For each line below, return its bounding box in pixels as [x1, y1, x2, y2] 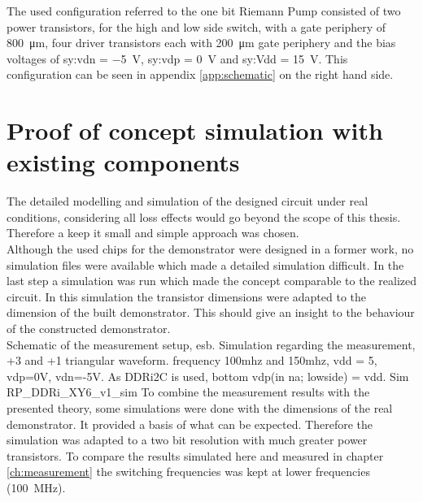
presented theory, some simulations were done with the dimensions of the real [7, 400, 393, 416]
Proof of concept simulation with [7, 114, 383, 147]
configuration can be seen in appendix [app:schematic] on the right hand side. [7, 66, 394, 83]
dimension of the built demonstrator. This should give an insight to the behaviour [7, 304, 415, 321]
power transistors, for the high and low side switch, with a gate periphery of [7, 18, 386, 35]
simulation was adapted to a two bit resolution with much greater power [7, 431, 368, 448]
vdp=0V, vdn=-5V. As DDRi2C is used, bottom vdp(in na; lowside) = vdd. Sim [7, 367, 409, 384]
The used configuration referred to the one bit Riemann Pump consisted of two [7, 2, 401, 19]
